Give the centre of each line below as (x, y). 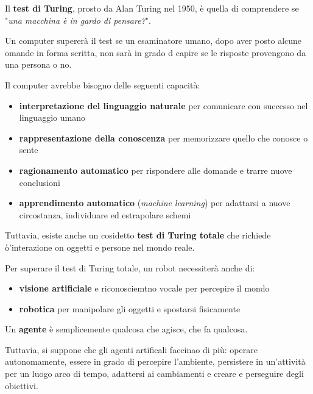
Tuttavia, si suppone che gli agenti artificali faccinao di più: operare (131, 349)
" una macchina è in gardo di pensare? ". (78, 20)
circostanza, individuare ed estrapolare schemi (105, 214)
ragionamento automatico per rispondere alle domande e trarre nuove (156, 170)
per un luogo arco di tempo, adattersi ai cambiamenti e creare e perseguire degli (154, 374)
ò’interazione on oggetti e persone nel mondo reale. (100, 247)
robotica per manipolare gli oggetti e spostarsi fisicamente (130, 308)
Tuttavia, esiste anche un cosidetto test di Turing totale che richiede (138, 235)
